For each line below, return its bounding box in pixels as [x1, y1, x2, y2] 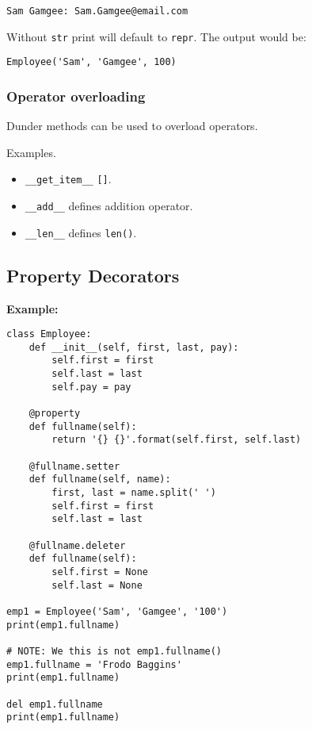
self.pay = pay [51, 381, 131, 393]
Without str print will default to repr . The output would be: [6, 28, 306, 44]
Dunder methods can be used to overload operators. [6, 117, 258, 134]
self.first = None [51, 566, 148, 577]
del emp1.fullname [6, 698, 103, 710]
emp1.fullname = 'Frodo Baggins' [6, 658, 182, 670]
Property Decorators [6, 263, 180, 287]
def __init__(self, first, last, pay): [29, 341, 239, 353]
